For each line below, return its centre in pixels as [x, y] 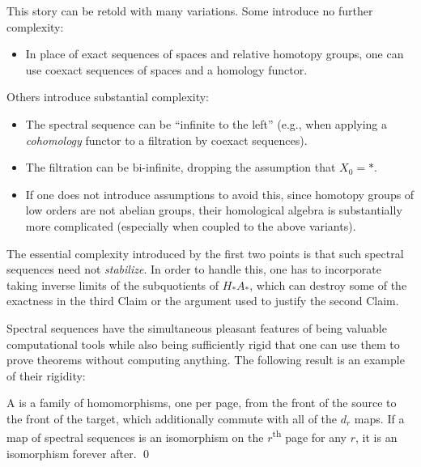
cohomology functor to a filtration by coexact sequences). [166, 140]
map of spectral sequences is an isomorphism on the [135, 437]
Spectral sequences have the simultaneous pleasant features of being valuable [197, 327]
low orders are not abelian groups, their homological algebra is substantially [214, 210]
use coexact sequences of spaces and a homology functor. [166, 69]
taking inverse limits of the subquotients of [113, 284]
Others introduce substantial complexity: [108, 97]
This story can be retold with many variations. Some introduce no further [190, 11]
